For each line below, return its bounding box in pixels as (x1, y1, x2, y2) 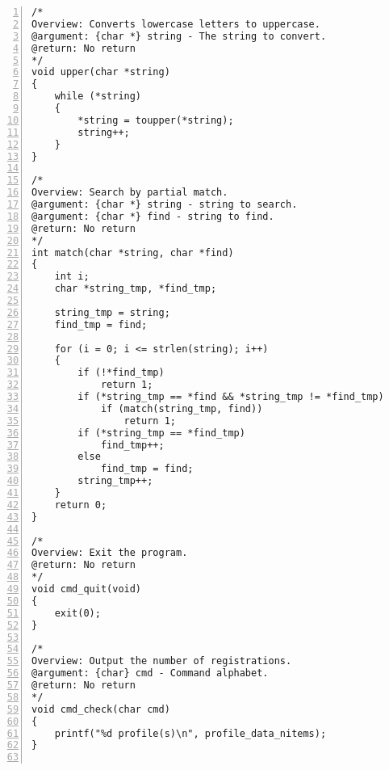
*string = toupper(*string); (77, 114, 234, 126)
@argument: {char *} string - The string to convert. (31, 30, 327, 42)
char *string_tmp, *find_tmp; (54, 283, 217, 295)
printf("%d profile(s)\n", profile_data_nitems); (54, 727, 327, 739)
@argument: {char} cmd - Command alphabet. (31, 667, 269, 680)
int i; (54, 271, 90, 283)
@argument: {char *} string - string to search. (31, 199, 298, 210)
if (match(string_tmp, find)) (100, 402, 263, 414)
